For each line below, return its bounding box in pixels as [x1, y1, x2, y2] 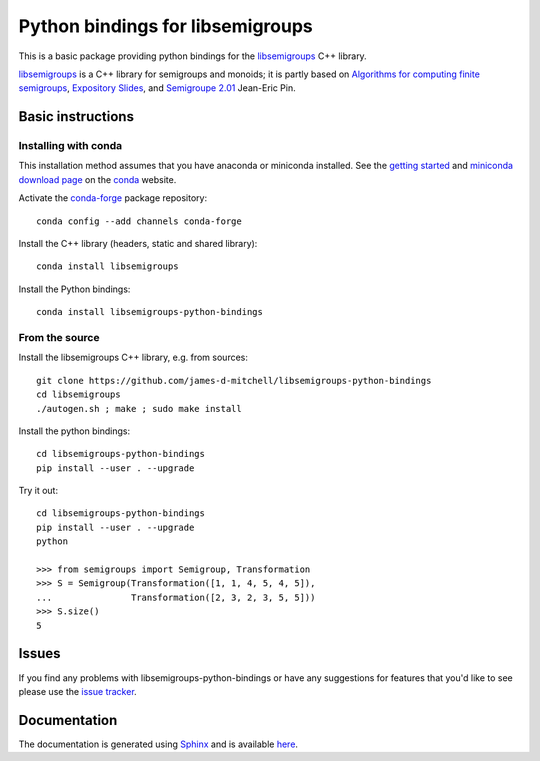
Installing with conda [18, 139, 123, 153]
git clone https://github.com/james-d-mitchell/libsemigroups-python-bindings [36, 375, 432, 386]
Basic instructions [18, 108, 135, 125]
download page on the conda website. [18, 173, 177, 185]
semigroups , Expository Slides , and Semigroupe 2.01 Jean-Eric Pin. [18, 82, 297, 94]
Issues [18, 645, 61, 662]
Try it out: [18, 485, 59, 497]
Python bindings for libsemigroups [18, 15, 314, 37]
